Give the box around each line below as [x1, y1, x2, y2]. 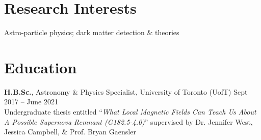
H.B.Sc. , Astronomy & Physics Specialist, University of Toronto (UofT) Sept [4, 86, 248, 97]
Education [4, 57, 77, 77]
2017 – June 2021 [4, 96, 58, 107]
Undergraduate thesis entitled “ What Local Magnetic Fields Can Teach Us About [4, 106, 256, 117]
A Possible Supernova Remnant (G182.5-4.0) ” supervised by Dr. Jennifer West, [4, 116, 253, 127]
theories [154, 27, 179, 38]
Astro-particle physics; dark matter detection [4, 27, 145, 38]
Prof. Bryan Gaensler [70, 126, 136, 137]
